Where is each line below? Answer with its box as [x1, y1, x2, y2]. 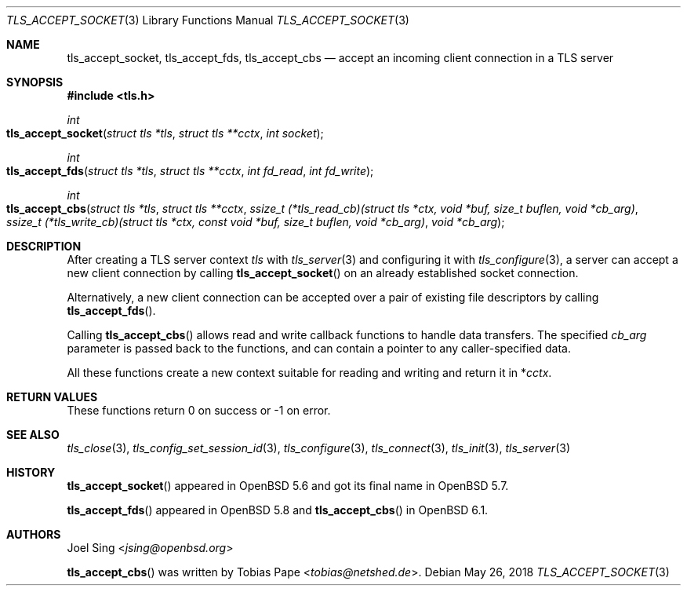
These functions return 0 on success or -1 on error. [67, 404, 331, 417]
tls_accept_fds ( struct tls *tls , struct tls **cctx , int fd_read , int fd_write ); [6, 164, 374, 177]
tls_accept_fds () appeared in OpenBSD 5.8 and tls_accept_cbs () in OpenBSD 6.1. [67, 503, 489, 517]
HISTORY [6, 466, 56, 479]
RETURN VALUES [6, 390, 98, 404]
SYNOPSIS [6, 75, 64, 89]
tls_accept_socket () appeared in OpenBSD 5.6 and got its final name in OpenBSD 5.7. [67, 479, 509, 492]
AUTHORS [6, 528, 61, 541]
